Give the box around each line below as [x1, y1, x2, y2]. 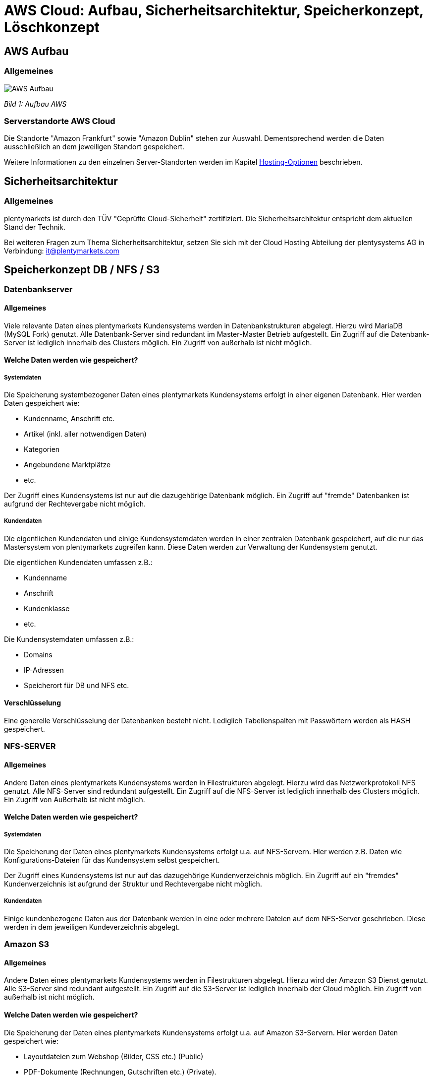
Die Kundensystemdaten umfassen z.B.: [4, 635, 134, 643]
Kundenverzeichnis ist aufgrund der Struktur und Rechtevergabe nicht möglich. [4, 879, 262, 888]
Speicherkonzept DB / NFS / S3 [4, 263, 160, 276]
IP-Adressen [24, 665, 64, 674]
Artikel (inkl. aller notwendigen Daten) [24, 429, 147, 438]
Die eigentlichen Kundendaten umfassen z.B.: [4, 558, 153, 567]
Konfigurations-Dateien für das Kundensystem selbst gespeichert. [4, 855, 220, 864]
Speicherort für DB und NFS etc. [24, 681, 129, 690]
